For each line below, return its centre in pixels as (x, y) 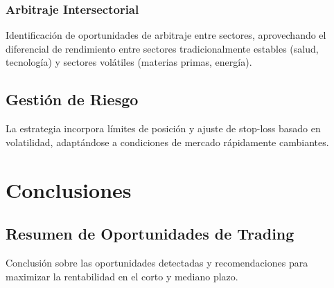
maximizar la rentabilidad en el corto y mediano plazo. (122, 276)
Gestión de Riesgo (72, 99)
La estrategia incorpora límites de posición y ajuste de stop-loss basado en (163, 128)
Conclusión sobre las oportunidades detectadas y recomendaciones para (157, 262)
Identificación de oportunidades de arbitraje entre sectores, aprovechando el (166, 35)
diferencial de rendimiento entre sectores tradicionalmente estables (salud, (162, 48)
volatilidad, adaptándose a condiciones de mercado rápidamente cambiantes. (167, 142)
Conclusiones (69, 189)
